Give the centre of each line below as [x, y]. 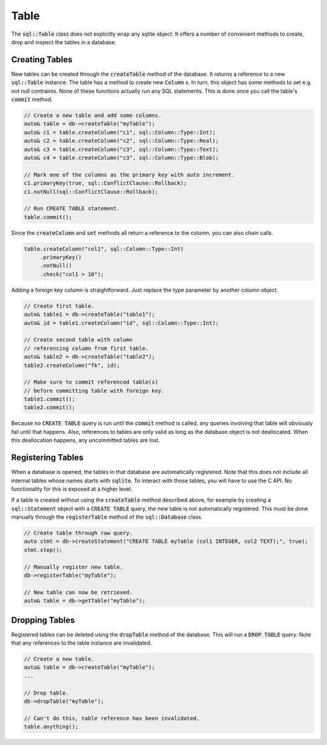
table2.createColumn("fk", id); [72, 365]
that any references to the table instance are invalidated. [81, 643]
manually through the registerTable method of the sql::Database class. [107, 517]
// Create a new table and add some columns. [93, 115]
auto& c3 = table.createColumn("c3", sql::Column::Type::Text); [121, 149]
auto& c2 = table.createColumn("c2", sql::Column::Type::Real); [121, 141]
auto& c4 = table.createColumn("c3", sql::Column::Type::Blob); [121, 158]
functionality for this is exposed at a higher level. [72, 489]
